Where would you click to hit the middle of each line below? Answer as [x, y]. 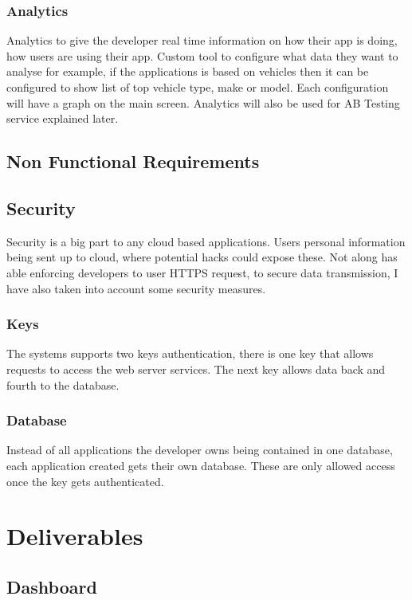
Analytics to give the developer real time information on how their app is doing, [202, 40]
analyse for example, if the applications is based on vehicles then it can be [188, 71]
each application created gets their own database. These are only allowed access [201, 465]
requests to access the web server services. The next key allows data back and [196, 369]
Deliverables [75, 536]
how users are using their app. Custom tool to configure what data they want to [202, 55]
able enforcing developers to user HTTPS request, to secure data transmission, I [202, 272]
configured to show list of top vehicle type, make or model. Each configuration [198, 87]
